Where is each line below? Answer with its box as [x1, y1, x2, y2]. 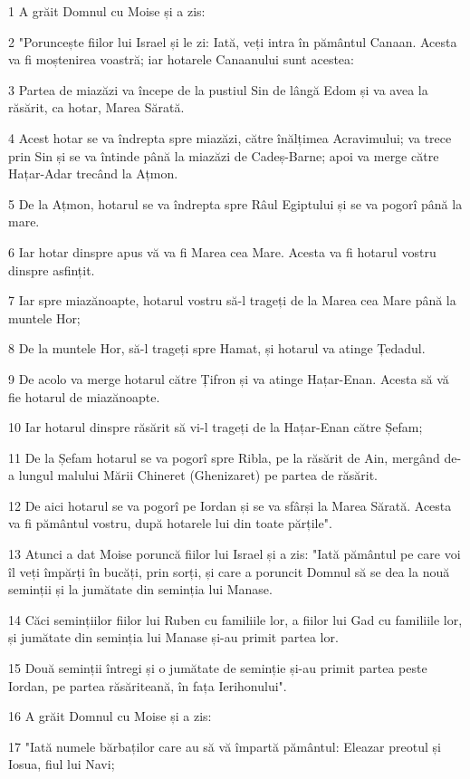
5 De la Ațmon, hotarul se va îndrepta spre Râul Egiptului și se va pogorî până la [8, 194, 463, 213]
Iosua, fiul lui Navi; [8, 755, 115, 774]
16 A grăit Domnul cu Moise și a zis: [8, 707, 212, 726]
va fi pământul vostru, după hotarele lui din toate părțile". [8, 514, 332, 533]
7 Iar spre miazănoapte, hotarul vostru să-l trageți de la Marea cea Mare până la [8, 291, 456, 310]
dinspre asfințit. [8, 260, 95, 279]
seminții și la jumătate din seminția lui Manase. [8, 580, 273, 599]
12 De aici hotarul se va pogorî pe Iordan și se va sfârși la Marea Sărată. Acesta [8, 495, 452, 515]
